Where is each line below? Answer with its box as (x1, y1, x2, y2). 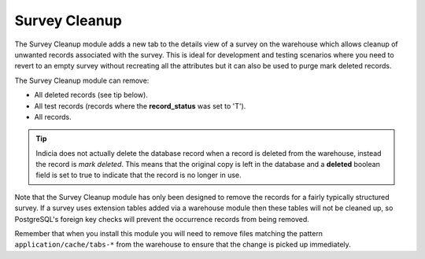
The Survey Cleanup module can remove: (14, 76, 150, 85)
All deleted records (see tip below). (34, 91, 149, 100)
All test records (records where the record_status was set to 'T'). (34, 101, 246, 110)
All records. (34, 112, 72, 121)
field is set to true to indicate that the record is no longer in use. (35, 170, 242, 180)
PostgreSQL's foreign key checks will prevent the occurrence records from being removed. (14, 214, 310, 224)
